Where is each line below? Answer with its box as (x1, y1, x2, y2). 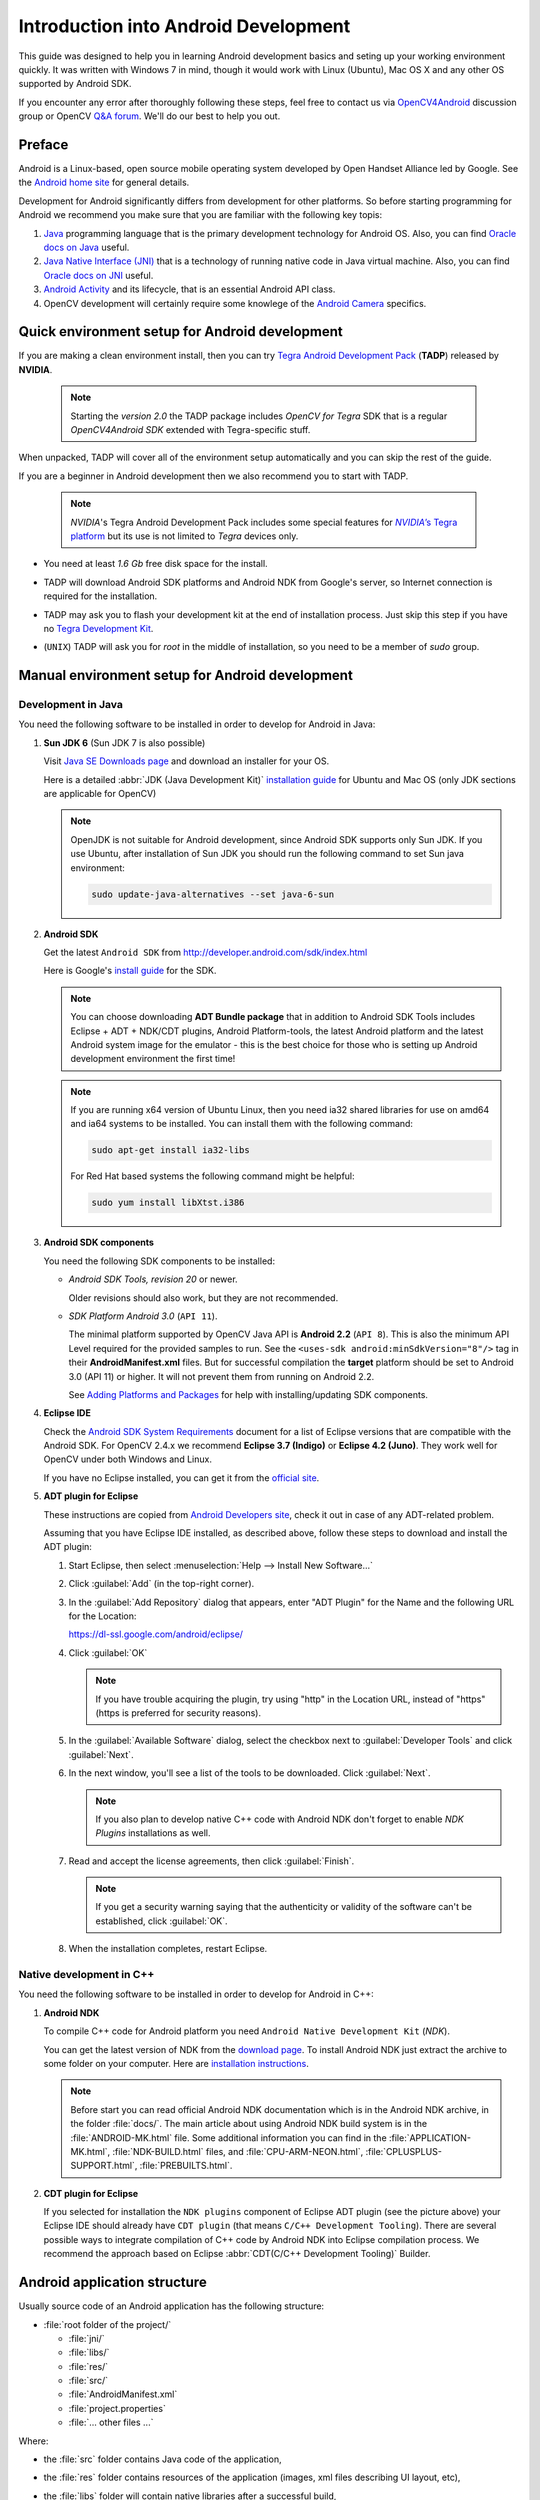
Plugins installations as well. (95, 1827, 211, 1839)
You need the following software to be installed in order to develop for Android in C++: (18, 1988, 374, 2000)
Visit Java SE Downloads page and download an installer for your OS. (43, 755, 330, 767)
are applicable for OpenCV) (43, 788, 157, 800)
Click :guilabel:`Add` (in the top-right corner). (68, 1578, 255, 1590)
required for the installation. (43, 590, 158, 602)
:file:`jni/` (68, 2332, 105, 2344)
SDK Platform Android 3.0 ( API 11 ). (68, 1310, 218, 1322)
